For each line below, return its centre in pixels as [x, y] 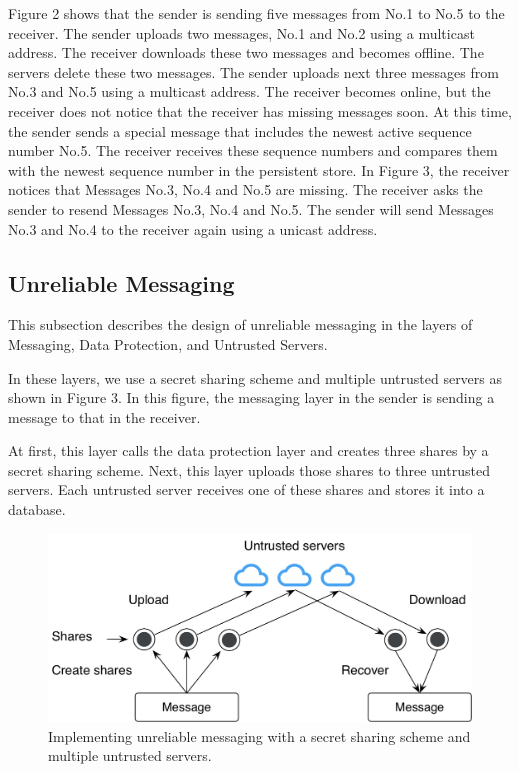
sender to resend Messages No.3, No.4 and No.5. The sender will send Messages [251, 208]
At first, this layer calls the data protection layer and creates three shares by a [248, 450]
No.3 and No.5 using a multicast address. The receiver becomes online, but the [249, 91]
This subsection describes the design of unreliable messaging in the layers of [240, 324]
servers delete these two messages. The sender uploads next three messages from [253, 71]
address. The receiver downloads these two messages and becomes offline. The [246, 52]
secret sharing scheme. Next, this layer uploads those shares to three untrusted [249, 469]
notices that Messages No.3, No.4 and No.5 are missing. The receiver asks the [245, 189]
